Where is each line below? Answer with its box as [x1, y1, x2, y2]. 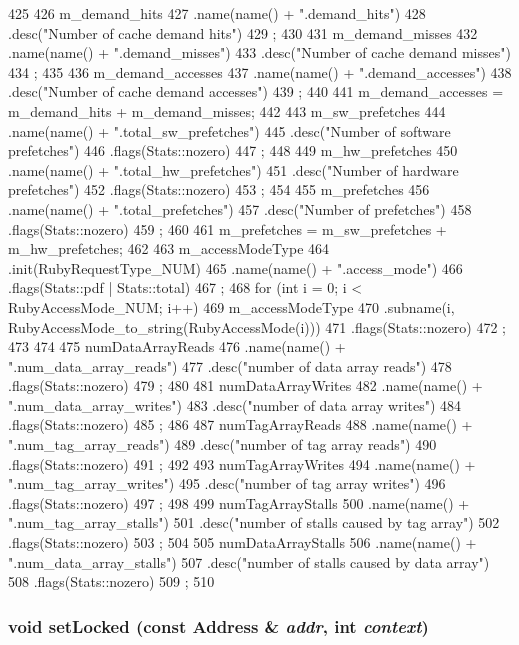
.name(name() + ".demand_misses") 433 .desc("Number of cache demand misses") [8, 42, 511, 63]
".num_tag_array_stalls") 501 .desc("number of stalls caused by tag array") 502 [8, 512, 500, 533]
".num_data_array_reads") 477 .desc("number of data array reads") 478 [8, 355, 452, 376]
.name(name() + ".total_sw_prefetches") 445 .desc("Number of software [8, 120, 451, 141]
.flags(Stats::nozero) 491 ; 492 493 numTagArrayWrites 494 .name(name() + [8, 453, 476, 474]
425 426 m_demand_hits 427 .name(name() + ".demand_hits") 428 [8, 3, 426, 23]
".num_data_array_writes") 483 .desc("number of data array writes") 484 [8, 394, 462, 415]
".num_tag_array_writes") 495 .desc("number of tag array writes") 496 [8, 473, 446, 494]
